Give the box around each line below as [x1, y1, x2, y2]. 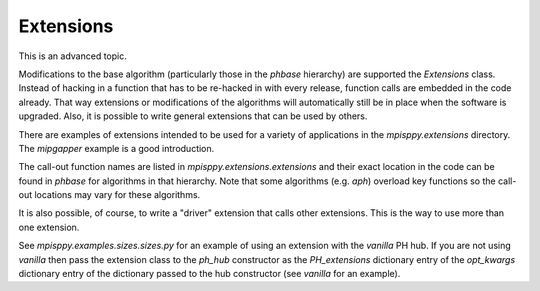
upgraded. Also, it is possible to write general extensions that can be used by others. [18, 110, 368, 122]
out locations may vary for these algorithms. [18, 189, 201, 201]
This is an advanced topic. [18, 50, 127, 62]
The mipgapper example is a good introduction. [18, 142, 215, 154]
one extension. [18, 221, 80, 233]
